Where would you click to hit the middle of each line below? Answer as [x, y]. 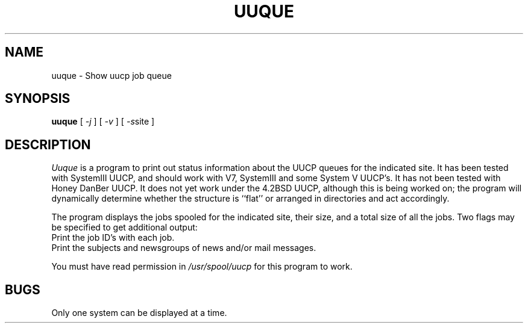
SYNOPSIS [38, 99]
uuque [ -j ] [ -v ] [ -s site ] [103, 122]
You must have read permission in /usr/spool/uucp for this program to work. [202, 267]
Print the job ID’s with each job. [113, 238]
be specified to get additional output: [124, 227]
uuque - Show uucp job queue [112, 75]
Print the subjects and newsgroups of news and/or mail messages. [184, 248]
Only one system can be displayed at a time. [139, 313]
